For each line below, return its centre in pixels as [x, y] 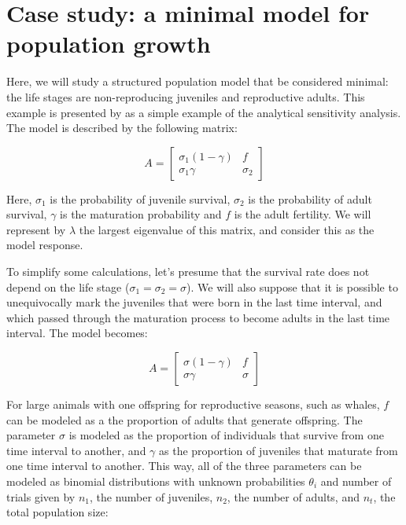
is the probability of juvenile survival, [140, 198]
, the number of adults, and [293, 496]
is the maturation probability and [141, 214]
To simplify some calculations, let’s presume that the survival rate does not [188, 272]
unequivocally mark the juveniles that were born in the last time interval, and [194, 302]
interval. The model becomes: [77, 333]
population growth [109, 44]
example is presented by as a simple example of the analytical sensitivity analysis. [204, 112]
